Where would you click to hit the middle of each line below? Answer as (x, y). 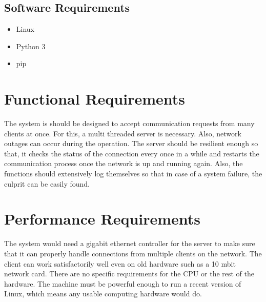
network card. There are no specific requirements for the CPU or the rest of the (129, 274)
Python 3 (31, 46)
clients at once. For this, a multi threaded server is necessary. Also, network (123, 133)
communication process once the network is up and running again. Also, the (124, 163)
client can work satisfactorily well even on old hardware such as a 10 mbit (120, 263)
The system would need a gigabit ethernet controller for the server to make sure (130, 243)
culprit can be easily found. (47, 183)
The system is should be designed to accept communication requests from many (129, 123)
